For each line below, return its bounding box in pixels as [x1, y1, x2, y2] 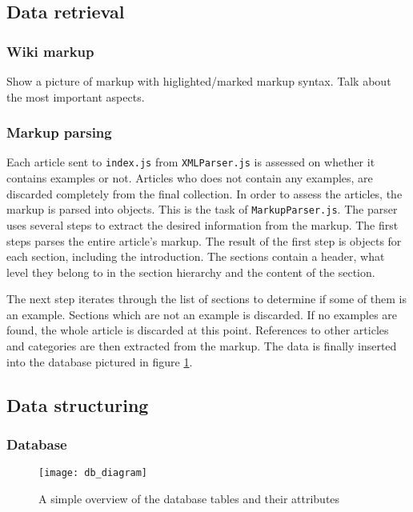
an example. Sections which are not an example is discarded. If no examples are [6, 306, 398, 322]
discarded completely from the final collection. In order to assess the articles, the [6, 185, 403, 202]
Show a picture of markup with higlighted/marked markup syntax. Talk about [6, 73, 391, 89]
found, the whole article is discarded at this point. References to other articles [6, 322, 389, 338]
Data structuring [6, 392, 149, 417]
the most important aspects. [6, 88, 145, 105]
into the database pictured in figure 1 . [6, 353, 193, 370]
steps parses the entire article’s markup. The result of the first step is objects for [6, 232, 402, 249]
